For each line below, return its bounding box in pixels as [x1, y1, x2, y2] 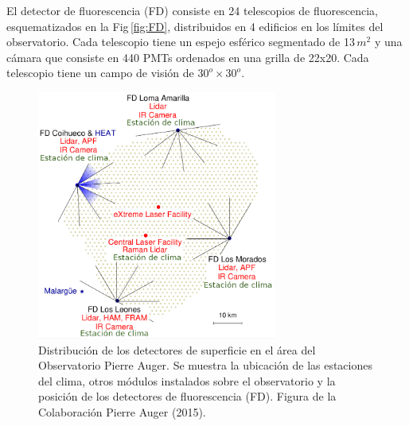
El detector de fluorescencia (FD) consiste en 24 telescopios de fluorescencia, [6, 2, 378, 18]
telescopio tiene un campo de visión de [6, 64, 194, 81]
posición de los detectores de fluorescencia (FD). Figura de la [38, 388, 337, 405]
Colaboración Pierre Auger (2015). [38, 403, 206, 420]
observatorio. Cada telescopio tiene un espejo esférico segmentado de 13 [6, 33, 355, 50]
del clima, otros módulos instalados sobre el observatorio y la [38, 372, 336, 389]
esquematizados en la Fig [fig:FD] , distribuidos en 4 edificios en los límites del [6, 17, 384, 34]
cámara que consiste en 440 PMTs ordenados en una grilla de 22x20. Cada [6, 48, 369, 65]
